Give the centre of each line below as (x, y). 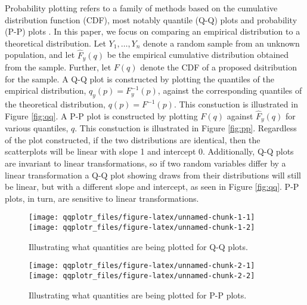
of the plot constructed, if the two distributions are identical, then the (133, 139)
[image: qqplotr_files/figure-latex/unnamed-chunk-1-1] (142, 218)
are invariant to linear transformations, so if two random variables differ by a (145, 163)
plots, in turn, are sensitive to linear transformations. (102, 198)
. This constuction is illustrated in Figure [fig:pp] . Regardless (186, 128)
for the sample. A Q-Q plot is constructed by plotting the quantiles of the (139, 78)
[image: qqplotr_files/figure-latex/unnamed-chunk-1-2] (142, 228)
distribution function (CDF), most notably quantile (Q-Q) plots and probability (151, 19)
